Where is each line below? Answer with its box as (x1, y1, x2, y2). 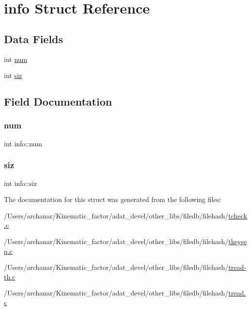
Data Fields (4, 31, 63, 46)
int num (4, 54, 28, 64)
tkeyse (228, 236, 247, 246)
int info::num (4, 138, 42, 148)
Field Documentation (4, 94, 112, 109)
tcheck (228, 210, 247, 220)
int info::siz (4, 178, 37, 188)
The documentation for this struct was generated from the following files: (4, 194, 221, 204)
